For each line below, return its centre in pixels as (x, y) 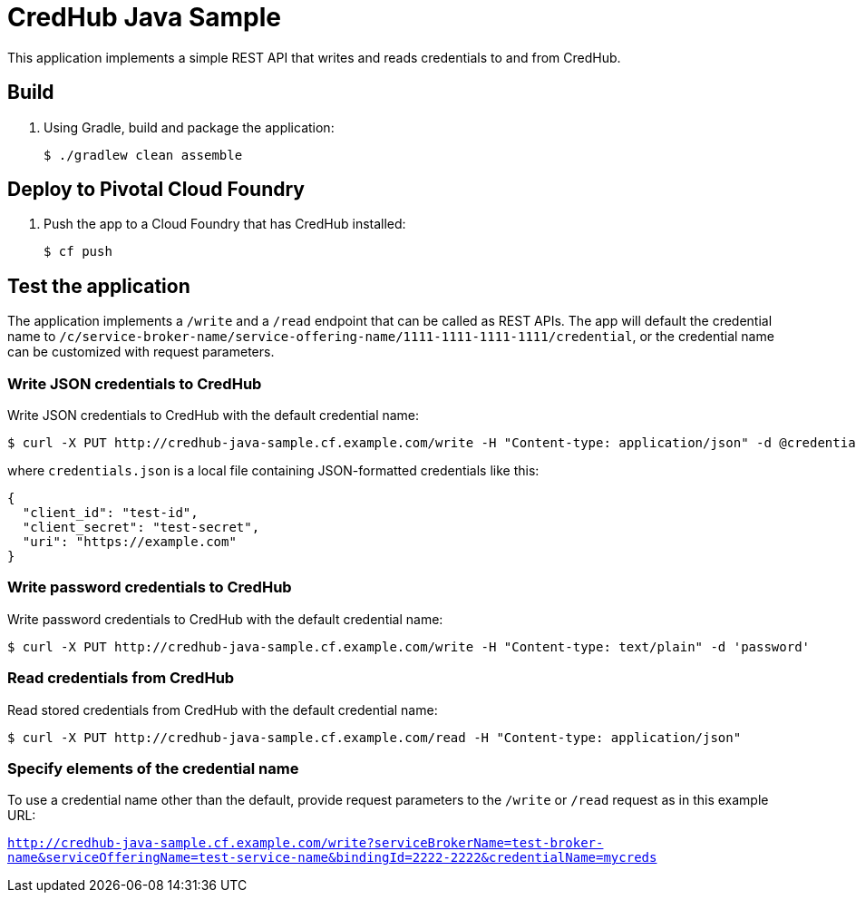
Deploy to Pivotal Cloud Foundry (156, 190)
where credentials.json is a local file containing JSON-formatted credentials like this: (273, 471)
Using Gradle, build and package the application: (189, 127)
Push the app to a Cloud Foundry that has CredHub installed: (225, 224)
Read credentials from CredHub (121, 678)
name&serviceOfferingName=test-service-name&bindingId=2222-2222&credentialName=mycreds (332, 858)
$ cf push (78, 252)
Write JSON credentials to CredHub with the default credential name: (214, 416)
